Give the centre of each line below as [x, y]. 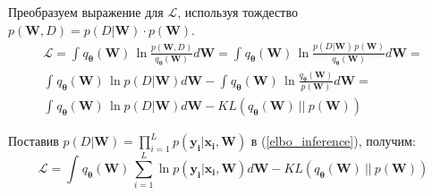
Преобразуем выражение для [86, 12]
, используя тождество [237, 12]
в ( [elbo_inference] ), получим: [333, 141]
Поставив [34, 141]
